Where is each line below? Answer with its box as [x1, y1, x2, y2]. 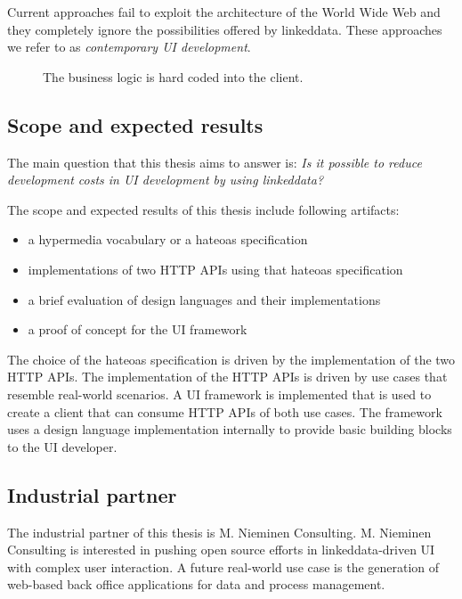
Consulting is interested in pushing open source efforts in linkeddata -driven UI [7, 540, 435, 559]
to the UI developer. [7, 437, 118, 455]
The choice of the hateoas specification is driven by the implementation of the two [7, 349, 456, 368]
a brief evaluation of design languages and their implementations [28, 290, 381, 308]
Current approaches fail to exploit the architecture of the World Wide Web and [7, 3, 441, 21]
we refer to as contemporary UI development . [7, 37, 251, 56]
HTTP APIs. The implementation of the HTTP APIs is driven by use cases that [7, 367, 448, 386]
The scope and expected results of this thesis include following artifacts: [7, 200, 400, 218]
